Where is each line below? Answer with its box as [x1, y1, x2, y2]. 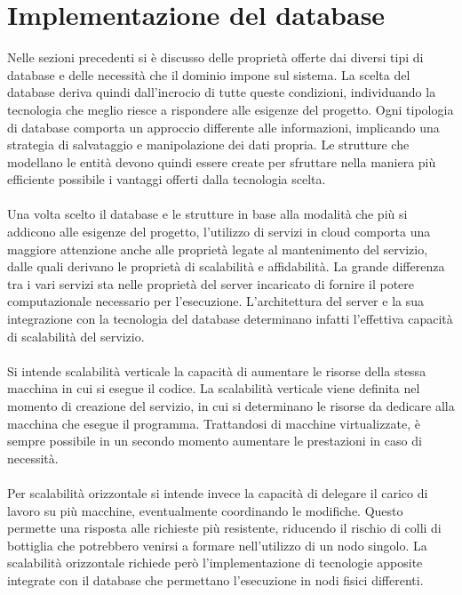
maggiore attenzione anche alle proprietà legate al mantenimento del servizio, [7, 239, 428, 258]
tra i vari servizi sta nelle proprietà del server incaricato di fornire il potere [7, 274, 414, 293]
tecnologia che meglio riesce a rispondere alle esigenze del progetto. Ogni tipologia [7, 100, 454, 118]
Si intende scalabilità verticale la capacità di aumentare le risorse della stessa [7, 361, 426, 380]
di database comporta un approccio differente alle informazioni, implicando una [7, 117, 440, 136]
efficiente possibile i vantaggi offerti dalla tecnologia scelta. [7, 170, 326, 189]
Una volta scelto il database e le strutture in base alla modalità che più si [7, 205, 408, 223]
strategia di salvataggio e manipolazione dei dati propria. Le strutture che [7, 135, 410, 154]
